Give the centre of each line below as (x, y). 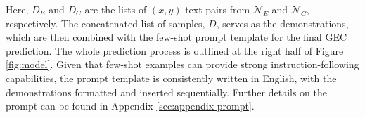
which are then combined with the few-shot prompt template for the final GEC (177, 37)
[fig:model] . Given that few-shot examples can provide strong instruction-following (182, 64)
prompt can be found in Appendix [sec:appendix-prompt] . (130, 106)
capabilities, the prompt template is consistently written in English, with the (171, 78)
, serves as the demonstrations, (282, 23)
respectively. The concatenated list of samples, (105, 23)
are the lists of (116, 9)
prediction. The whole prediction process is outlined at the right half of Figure (175, 50)
